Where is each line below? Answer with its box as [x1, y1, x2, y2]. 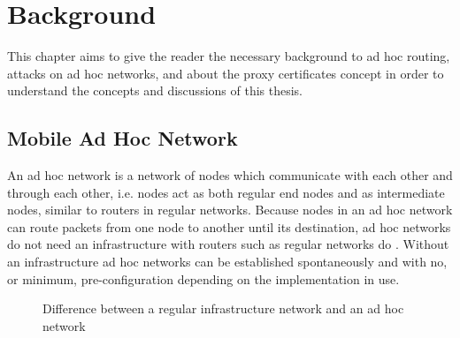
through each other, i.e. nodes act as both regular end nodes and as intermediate [7, 183, 445, 201]
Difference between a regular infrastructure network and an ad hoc [42, 299, 404, 318]
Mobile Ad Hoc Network [7, 124, 238, 152]
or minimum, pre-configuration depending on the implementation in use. [7, 269, 400, 288]
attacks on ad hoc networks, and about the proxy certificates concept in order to [7, 64, 444, 82]
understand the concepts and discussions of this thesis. [7, 81, 303, 100]
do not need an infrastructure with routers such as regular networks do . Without [7, 235, 449, 253]
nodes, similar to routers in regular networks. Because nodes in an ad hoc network [7, 200, 453, 219]
